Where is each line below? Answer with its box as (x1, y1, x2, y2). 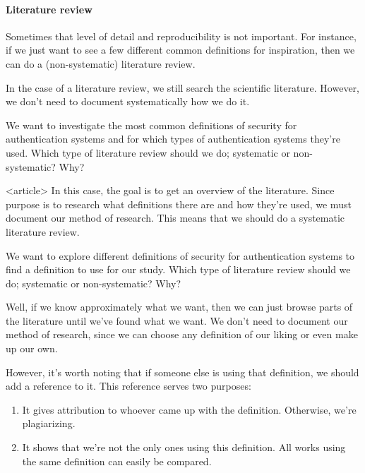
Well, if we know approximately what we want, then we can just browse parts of (6, 299, 353, 314)
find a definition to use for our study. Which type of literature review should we (6, 262, 351, 277)
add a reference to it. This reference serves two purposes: (6, 378, 251, 393)
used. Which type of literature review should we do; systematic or (6, 145, 290, 160)
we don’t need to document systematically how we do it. (6, 94, 250, 109)
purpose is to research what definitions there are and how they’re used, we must (6, 196, 352, 211)
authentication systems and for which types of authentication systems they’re (6, 131, 340, 146)
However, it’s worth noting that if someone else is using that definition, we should (6, 364, 359, 379)
